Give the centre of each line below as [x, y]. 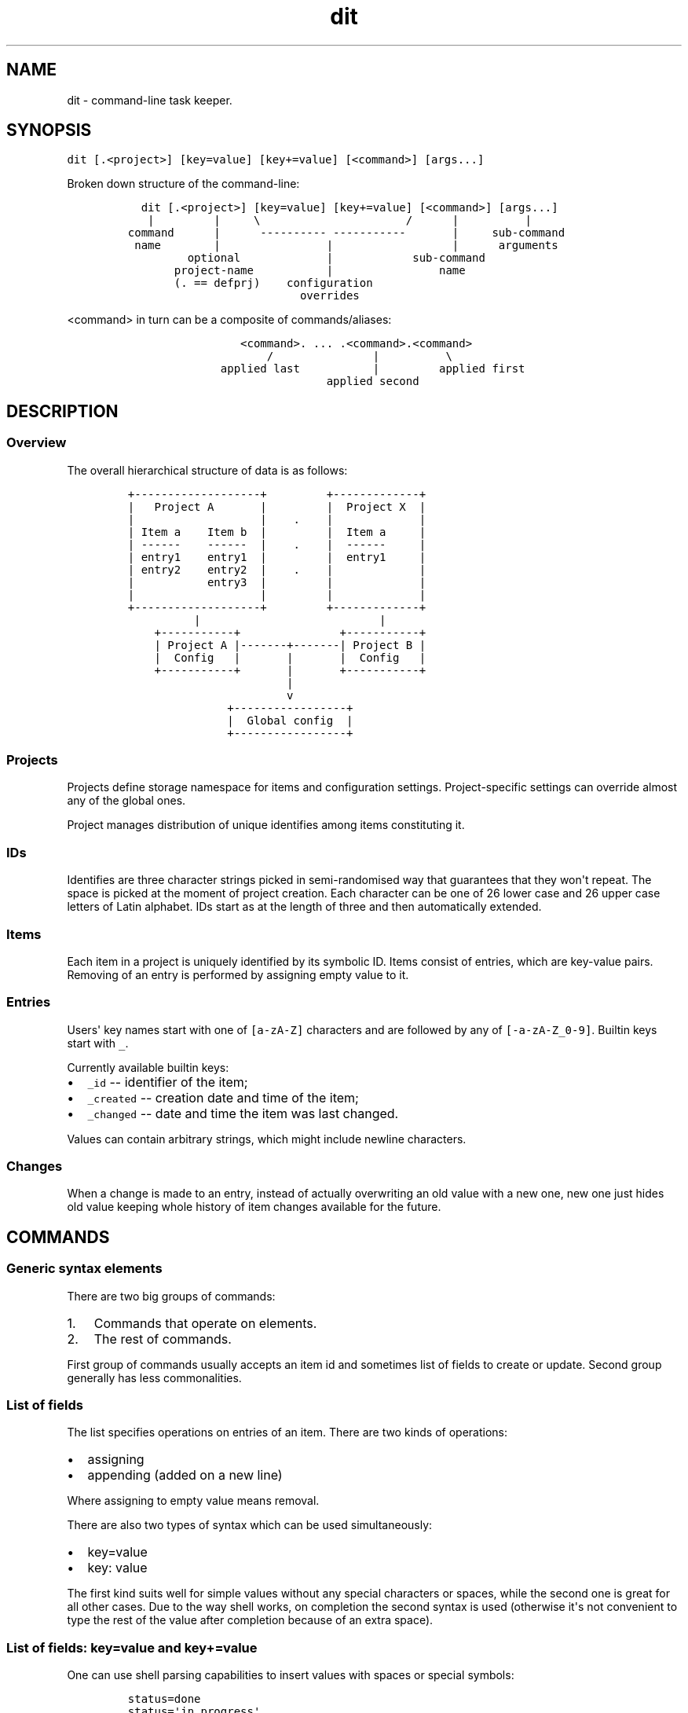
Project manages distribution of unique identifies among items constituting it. [266, 825]
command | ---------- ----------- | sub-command [346, 233]
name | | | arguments [346, 246]
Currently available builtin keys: [148, 1067]
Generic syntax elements [84, 1269]
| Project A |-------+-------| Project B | [290, 645]
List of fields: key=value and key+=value [132, 1647]
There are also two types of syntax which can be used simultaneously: [250, 1525]
